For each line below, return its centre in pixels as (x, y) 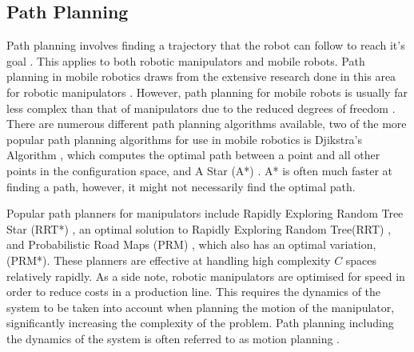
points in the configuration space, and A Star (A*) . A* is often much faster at (200, 170)
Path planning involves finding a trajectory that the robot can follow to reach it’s (206, 45)
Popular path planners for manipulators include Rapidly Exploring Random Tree (205, 213)
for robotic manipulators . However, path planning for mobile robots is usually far (207, 92)
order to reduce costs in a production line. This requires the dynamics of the (194, 292)
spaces (361, 260)
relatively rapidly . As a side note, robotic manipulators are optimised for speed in (206, 276)
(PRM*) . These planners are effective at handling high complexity (169, 260)
